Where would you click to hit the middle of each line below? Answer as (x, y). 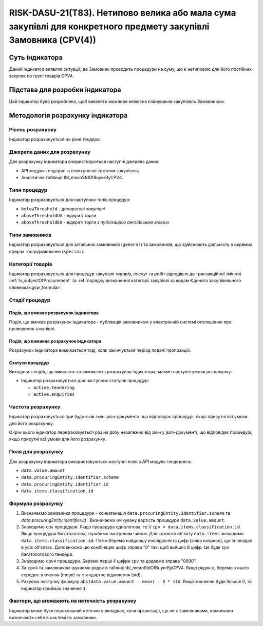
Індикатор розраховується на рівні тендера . (55, 140)
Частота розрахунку (35, 406)
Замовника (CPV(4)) (53, 40)
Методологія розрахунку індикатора (68, 115)
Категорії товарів (31, 264)
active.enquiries (54, 394)
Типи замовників (30, 235)
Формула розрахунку (36, 504)
